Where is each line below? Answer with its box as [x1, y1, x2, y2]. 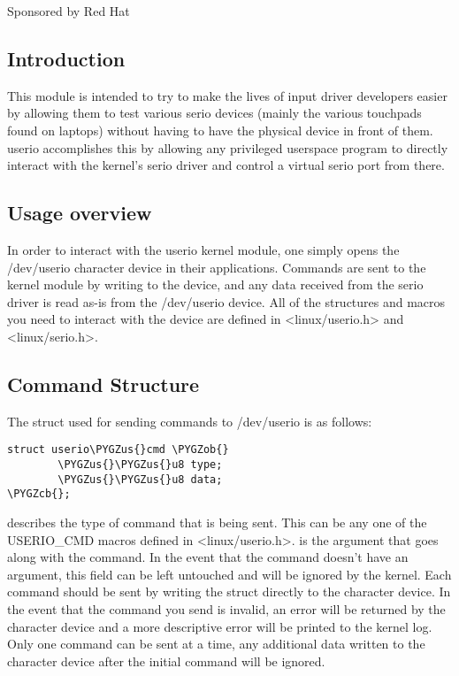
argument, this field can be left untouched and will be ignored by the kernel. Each [7, 565, 452, 583]
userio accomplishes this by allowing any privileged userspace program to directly [7, 138, 448, 157]
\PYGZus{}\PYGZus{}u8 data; [57, 472, 223, 486]
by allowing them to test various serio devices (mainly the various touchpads [7, 104, 422, 122]
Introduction [7, 44, 126, 72]
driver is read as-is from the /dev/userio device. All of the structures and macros [7, 292, 446, 311]
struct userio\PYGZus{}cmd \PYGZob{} [7, 443, 229, 457]
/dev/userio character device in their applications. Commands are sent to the [7, 257, 426, 276]
